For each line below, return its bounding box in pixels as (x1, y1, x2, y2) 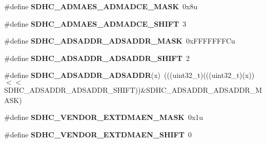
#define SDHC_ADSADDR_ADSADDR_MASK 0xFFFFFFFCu (4, 35, 235, 46)
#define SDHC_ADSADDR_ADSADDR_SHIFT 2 (4, 52, 190, 63)
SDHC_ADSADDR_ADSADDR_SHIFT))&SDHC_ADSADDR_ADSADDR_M (4, 84, 262, 95)
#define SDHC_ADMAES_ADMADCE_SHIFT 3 (4, 18, 187, 29)
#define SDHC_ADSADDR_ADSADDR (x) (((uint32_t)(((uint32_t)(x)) (4, 70, 255, 80)
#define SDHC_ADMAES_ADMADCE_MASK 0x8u (4, 1, 198, 11)
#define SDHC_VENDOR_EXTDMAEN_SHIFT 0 (4, 129, 192, 139)
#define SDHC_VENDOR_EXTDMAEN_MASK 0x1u (4, 112, 203, 122)
